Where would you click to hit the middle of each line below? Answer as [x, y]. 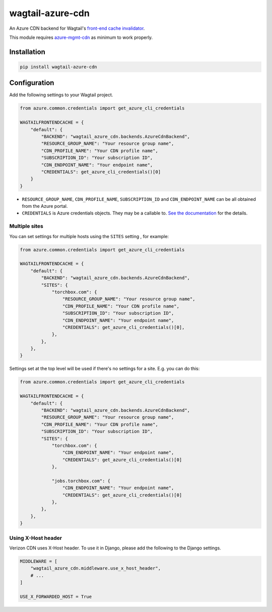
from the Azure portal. [45, 206]
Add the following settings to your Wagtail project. [61, 95]
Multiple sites [26, 226]
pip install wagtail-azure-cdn [59, 67]
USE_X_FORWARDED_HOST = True [56, 596]
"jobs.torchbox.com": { [81, 481]
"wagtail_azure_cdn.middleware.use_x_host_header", [96, 568]
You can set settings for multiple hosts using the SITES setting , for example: [89, 236]
